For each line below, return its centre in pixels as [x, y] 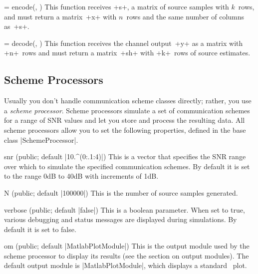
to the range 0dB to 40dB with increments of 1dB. [81, 176]
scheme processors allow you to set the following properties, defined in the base [125, 130]
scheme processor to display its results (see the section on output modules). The [127, 255]
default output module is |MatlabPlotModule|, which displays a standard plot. [126, 265]
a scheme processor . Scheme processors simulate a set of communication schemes [127, 110]
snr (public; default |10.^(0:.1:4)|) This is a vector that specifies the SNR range [125, 156]
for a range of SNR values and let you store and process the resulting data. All [125, 120]
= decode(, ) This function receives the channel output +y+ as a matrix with [124, 43]
